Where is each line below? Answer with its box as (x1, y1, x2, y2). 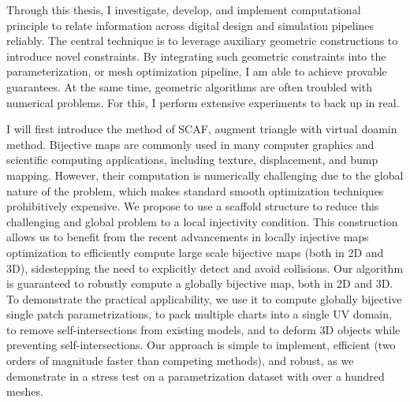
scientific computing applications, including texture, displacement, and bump (6, 151, 378, 168)
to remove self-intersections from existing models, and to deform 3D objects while (6, 321, 401, 337)
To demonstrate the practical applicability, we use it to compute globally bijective (6, 290, 402, 307)
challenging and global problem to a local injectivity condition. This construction (6, 213, 398, 229)
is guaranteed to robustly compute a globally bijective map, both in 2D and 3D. (6, 275, 393, 292)
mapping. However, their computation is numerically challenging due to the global (6, 166, 404, 183)
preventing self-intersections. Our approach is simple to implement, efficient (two (6, 337, 396, 353)
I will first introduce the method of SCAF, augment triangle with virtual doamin (6, 121, 397, 137)
